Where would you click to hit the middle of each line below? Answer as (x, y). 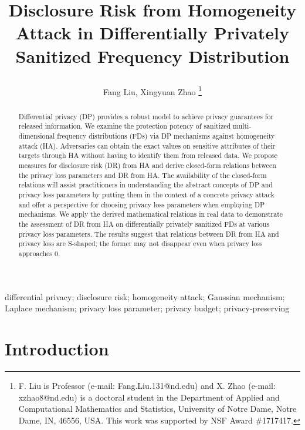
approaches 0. (39, 253)
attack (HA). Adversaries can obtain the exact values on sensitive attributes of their (147, 145)
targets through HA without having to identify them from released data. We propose (148, 155)
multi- (242, 126)
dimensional (37, 136)
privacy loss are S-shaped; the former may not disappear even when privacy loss (140, 243)
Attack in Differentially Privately (152, 33)
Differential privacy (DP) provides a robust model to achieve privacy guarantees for (146, 116)
